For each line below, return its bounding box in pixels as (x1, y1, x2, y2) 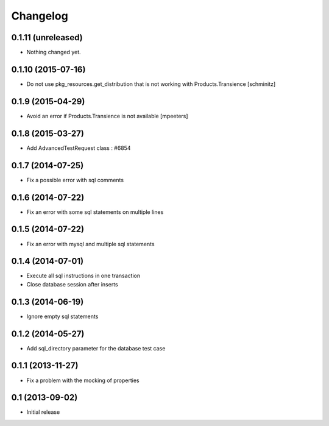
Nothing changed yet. (26, 49, 82, 56)
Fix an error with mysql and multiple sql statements (26, 240, 155, 247)
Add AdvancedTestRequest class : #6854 (26, 144, 131, 152)
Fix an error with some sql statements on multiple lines (26, 208, 164, 216)
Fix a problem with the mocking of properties (26, 377, 140, 384)
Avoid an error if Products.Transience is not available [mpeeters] (26, 112, 188, 119)
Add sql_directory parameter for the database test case (26, 344, 166, 352)
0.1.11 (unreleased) (11, 32, 83, 43)
